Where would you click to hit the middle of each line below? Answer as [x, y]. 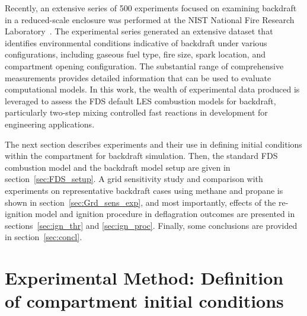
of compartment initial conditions [144, 301]
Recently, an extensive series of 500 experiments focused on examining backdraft [151, 8]
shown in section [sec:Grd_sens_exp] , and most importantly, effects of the [140, 202]
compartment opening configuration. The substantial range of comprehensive [144, 66]
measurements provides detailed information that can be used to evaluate [138, 77]
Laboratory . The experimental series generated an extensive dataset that [139, 31]
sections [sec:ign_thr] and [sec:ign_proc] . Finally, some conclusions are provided [151, 225]
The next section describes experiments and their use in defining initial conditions [153, 144]
